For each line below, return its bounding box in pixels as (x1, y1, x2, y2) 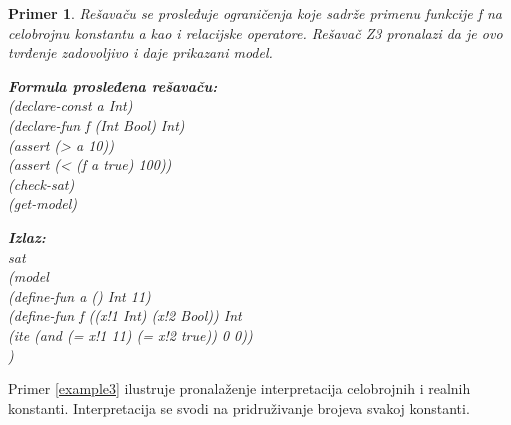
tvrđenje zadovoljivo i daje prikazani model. (8, 42, 273, 63)
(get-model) (8, 193, 78, 214)
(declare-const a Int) (8, 95, 133, 116)
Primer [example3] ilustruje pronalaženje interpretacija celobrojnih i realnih (8, 378, 471, 399)
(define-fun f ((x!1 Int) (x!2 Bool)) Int (8, 305, 242, 326)
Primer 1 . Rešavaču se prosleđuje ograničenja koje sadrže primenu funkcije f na (8, 3, 502, 23)
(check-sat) (8, 173, 75, 194)
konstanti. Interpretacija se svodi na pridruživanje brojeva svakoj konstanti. (8, 397, 470, 418)
